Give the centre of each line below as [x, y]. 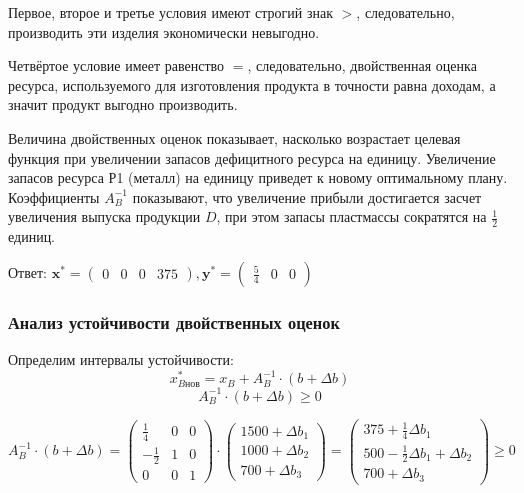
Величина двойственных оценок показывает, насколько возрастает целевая [234, 137]
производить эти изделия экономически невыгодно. [164, 31]
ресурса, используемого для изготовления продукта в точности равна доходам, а [252, 84]
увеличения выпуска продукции [104, 216]
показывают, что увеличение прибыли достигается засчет [307, 196]
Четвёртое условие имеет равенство [116, 65]
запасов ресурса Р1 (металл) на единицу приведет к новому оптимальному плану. [258, 177]
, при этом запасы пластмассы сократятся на [351, 216]
